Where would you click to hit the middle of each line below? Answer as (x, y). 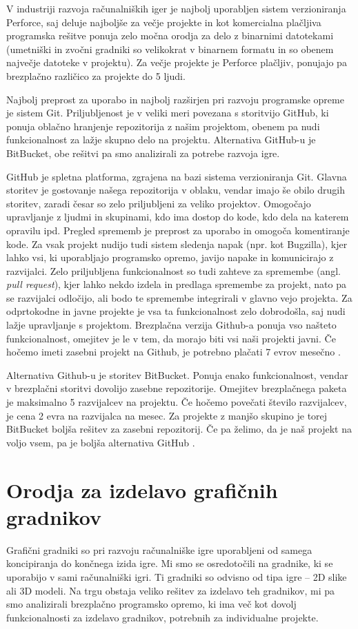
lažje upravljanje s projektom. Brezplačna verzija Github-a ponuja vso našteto (171, 325)
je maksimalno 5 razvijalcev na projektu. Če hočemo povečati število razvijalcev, (177, 402)
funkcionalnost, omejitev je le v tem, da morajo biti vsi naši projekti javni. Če (171, 338)
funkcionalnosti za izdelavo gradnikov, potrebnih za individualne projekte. (162, 617)
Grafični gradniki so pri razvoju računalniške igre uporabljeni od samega (159, 549)
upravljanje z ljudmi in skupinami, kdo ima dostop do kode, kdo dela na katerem (178, 217)
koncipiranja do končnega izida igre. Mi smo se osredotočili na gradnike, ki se (170, 563)
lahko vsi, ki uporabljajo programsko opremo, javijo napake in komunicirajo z (170, 257)
